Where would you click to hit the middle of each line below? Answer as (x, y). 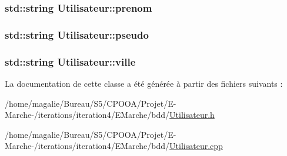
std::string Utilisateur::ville (70, 61)
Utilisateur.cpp (196, 146)
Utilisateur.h (192, 115)
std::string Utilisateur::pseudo (77, 34)
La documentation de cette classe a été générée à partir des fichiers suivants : (144, 83)
